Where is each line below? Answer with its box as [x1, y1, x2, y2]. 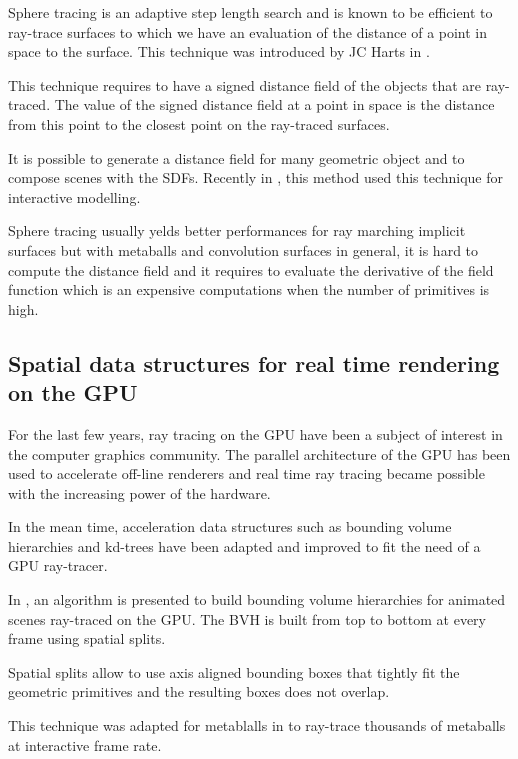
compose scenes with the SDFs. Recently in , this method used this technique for [8, 167, 504, 188]
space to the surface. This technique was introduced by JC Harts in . [8, 41, 430, 62]
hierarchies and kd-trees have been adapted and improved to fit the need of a [8, 535, 481, 556]
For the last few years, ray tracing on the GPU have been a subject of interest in [8, 423, 503, 444]
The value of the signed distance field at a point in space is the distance [54, 94, 495, 115]
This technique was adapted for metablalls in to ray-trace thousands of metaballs [8, 715, 506, 736]
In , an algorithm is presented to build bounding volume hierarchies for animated [8, 589, 506, 610]
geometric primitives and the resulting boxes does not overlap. [8, 681, 390, 702]
